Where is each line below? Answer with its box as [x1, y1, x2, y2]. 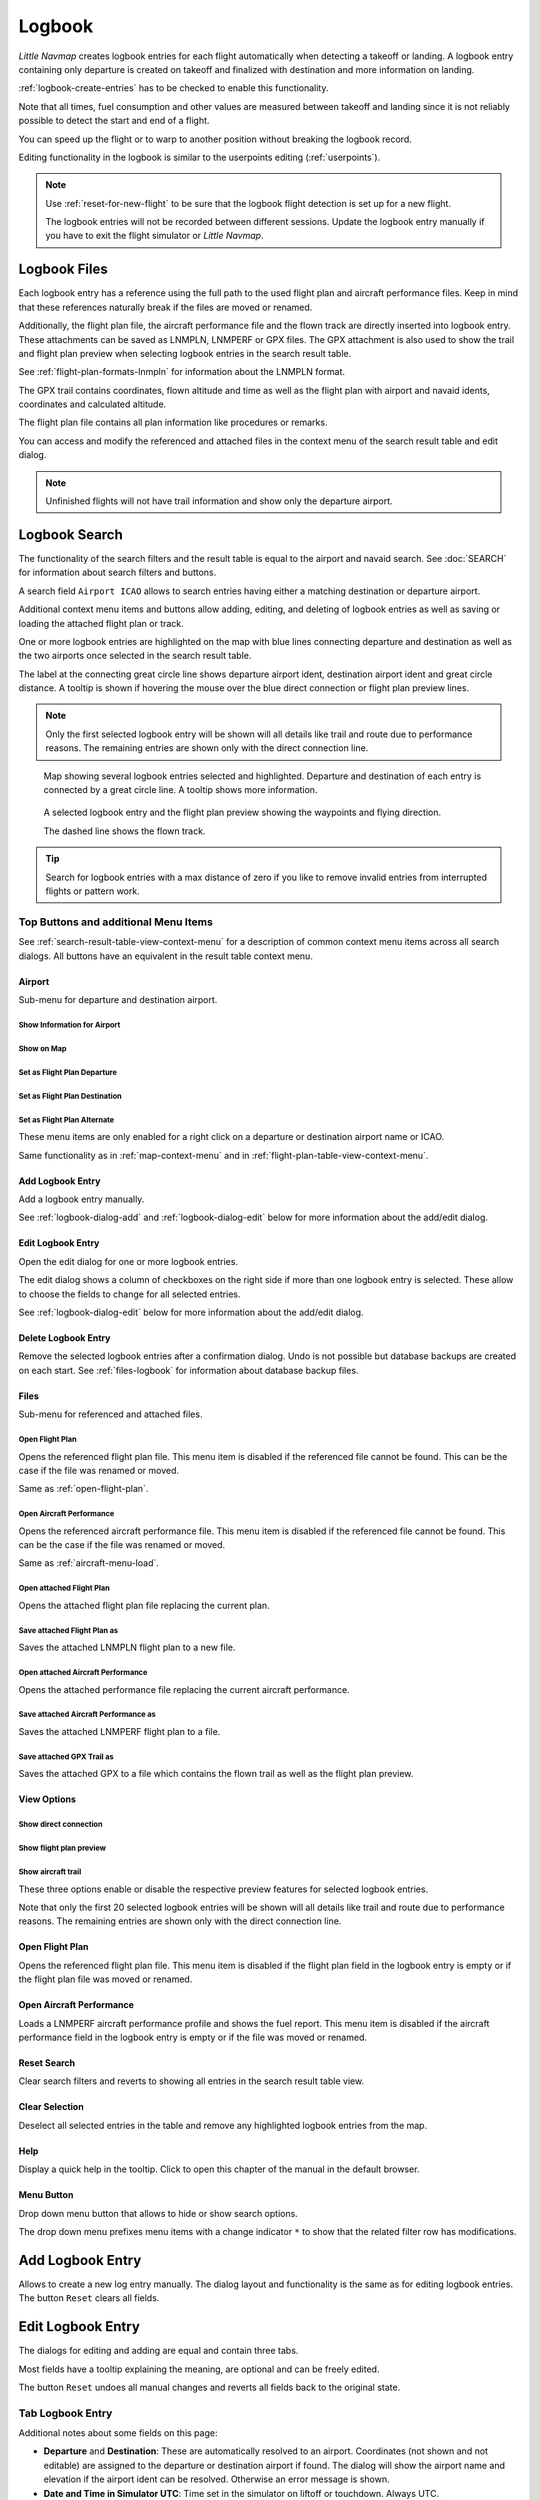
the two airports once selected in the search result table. [18, 650, 252, 662]
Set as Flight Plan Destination [18, 1091, 122, 1101]
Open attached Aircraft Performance [18, 1667, 148, 1677]
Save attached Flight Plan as [18, 1625, 119, 1635]
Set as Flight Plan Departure [18, 1067, 117, 1077]
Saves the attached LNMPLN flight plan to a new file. [18, 1641, 236, 1654]
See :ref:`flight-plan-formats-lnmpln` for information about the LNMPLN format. [18, 366, 345, 378]
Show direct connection [18, 1820, 103, 1830]
